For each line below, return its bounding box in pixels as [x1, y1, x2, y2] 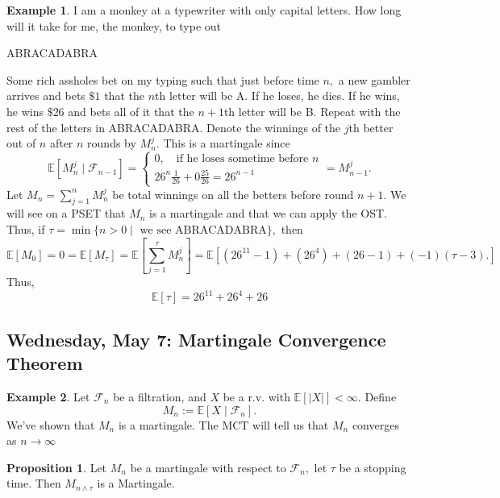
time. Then [6, 475, 61, 492]
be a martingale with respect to [130, 459, 286, 475]
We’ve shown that [6, 416, 95, 433]
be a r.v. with [223, 388, 290, 405]
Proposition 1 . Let [6, 459, 107, 475]
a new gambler [338, 71, 410, 88]
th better [348, 118, 394, 135]
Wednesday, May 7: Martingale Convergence [6, 326, 386, 351]
